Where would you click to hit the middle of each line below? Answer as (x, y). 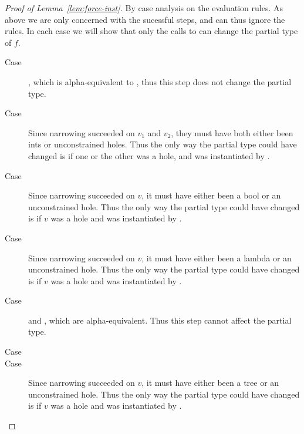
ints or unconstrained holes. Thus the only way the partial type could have (163, 144)
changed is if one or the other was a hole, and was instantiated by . (149, 155)
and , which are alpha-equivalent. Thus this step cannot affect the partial (160, 320)
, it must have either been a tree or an (210, 383)
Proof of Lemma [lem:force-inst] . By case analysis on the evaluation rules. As (144, 8)
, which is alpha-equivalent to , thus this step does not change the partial (160, 81)
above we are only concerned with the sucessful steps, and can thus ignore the (145, 19)
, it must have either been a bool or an (211, 195)
